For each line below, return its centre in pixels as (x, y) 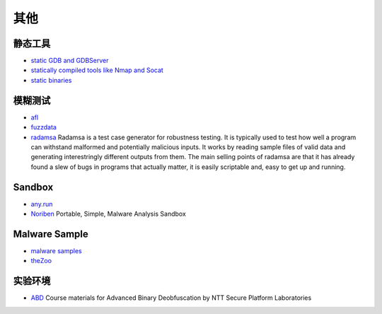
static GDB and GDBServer (70, 61)
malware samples (57, 250)
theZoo (41, 261)
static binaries (51, 80)
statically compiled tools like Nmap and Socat (97, 70)
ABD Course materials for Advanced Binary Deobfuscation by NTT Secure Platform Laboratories (171, 298)
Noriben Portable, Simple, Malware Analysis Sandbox (109, 214)
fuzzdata (44, 127)
